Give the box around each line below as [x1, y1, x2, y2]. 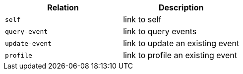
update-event [5, 39, 52, 47]
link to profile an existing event [123, 50, 238, 60]
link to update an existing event [123, 38, 240, 48]
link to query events [123, 26, 197, 36]
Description [159, 2, 204, 12]
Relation [47, 2, 79, 12]
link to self [123, 14, 162, 24]
